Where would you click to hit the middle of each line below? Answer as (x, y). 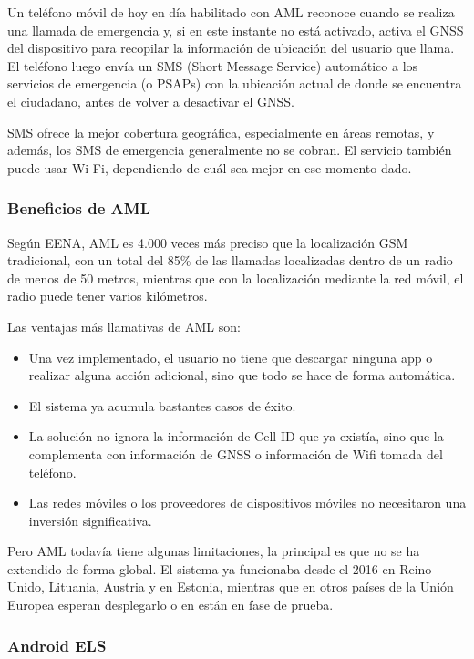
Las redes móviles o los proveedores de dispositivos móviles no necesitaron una (247, 503)
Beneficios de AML (79, 208)
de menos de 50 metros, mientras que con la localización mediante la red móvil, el (236, 278)
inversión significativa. (90, 520)
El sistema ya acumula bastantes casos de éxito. (162, 405)
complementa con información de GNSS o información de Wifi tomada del (236, 453)
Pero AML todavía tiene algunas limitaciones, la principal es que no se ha (214, 551)
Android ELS (57, 645)
